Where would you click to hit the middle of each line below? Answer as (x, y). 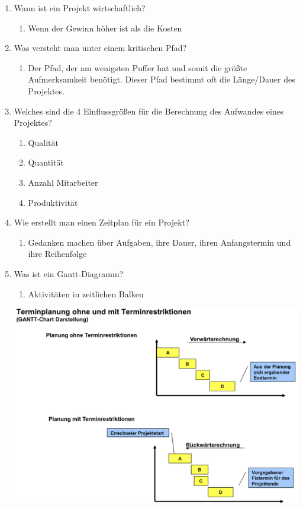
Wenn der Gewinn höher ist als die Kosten (105, 28)
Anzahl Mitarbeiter (63, 182)
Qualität (43, 142)
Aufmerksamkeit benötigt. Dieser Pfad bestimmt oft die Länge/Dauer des (162, 79)
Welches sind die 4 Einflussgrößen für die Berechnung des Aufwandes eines (149, 111)
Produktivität (53, 202)
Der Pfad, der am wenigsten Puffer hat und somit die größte (138, 67)
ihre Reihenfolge (57, 254)
